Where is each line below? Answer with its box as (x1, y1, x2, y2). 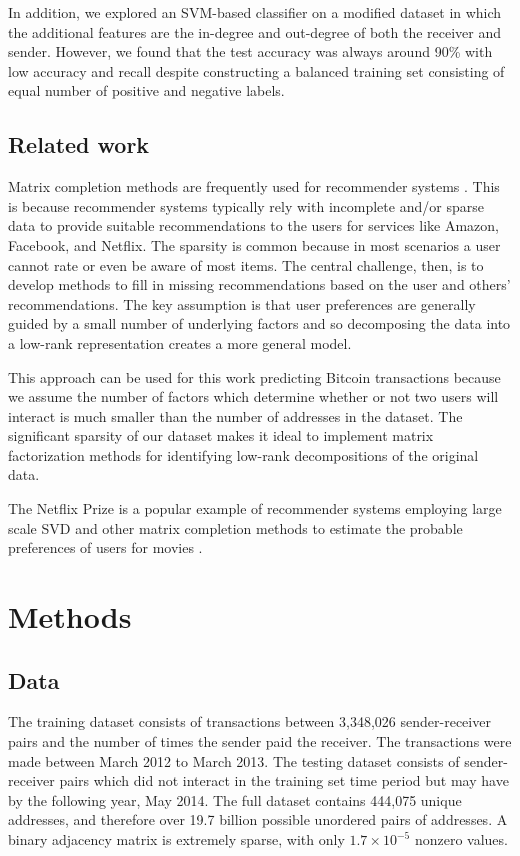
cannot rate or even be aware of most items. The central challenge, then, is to (8, 254, 484, 275)
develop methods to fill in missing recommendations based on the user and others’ (8, 274, 511, 295)
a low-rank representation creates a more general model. (8, 332, 352, 353)
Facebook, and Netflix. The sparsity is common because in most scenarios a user (8, 234, 501, 255)
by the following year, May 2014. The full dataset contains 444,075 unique (8, 789, 462, 810)
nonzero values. (414, 829, 508, 849)
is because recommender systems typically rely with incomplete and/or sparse (8, 195, 484, 216)
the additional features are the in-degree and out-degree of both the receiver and (8, 21, 502, 42)
